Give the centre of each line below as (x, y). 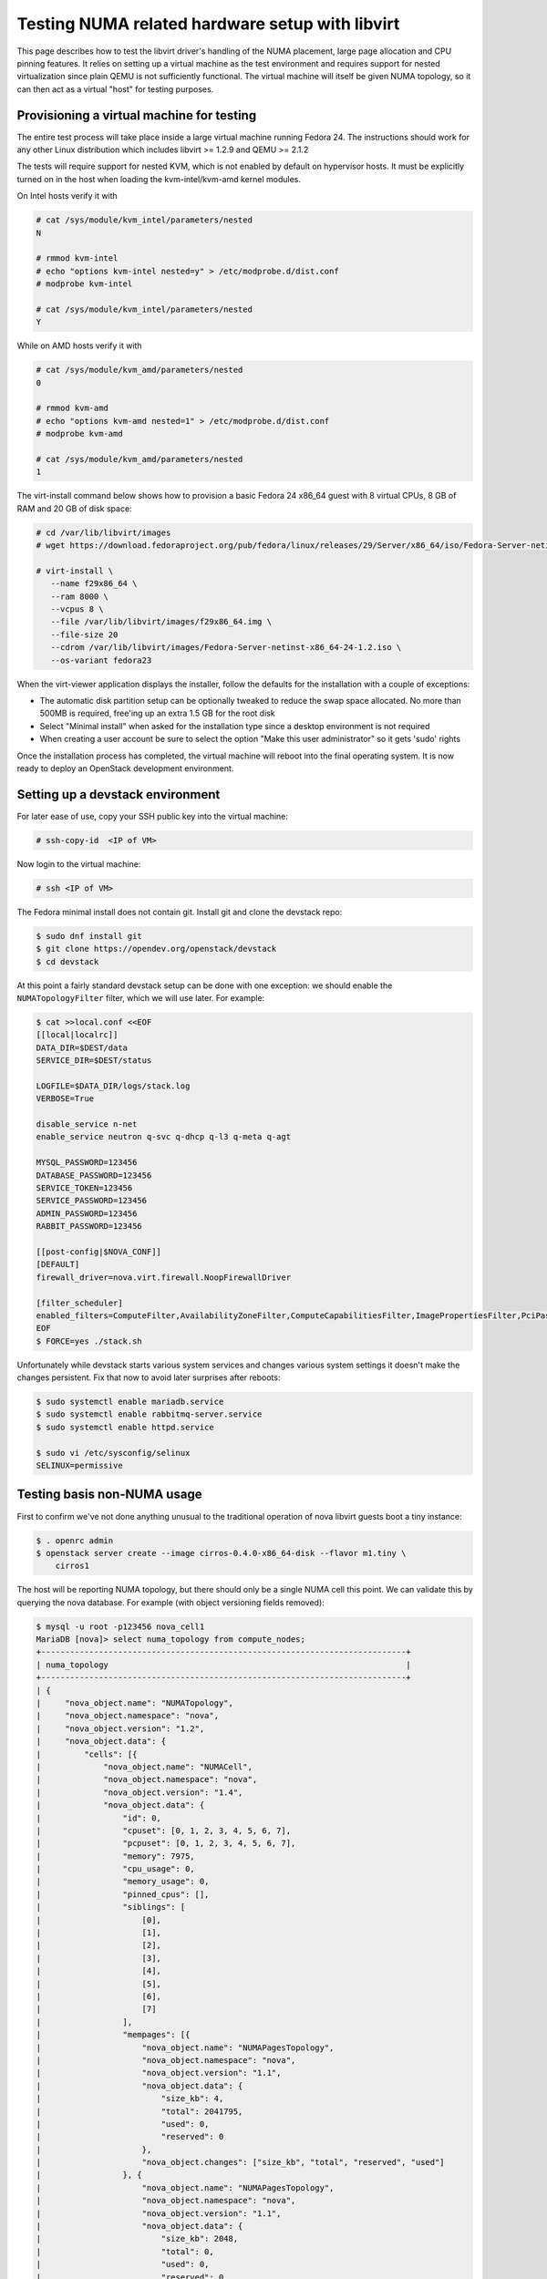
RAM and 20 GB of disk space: (74, 508)
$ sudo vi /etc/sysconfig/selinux (113, 1453)
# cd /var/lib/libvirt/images (103, 532)
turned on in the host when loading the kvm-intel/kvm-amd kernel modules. (159, 179)
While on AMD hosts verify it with (79, 345)
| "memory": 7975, (115, 1856)
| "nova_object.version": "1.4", (139, 1792)
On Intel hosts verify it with (67, 196)
